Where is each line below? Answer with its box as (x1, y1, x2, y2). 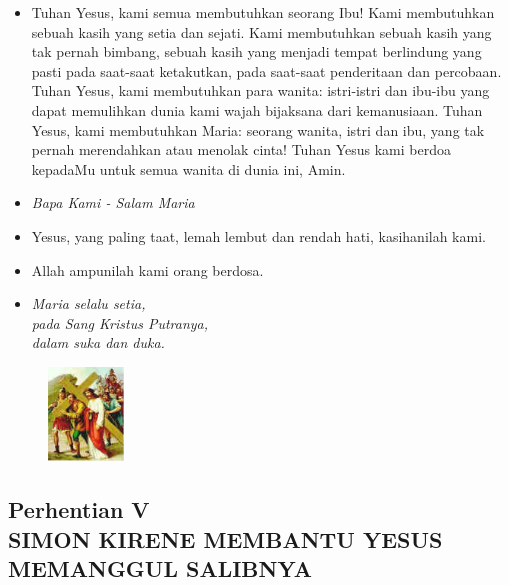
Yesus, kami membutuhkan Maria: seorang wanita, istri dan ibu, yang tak (31, 119, 485, 140)
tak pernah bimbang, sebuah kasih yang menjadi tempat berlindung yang (31, 41, 482, 62)
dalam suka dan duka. (31, 332, 165, 353)
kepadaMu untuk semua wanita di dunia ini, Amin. (31, 158, 346, 179)
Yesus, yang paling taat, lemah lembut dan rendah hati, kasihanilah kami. (31, 225, 486, 246)
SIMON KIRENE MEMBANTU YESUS (8, 523, 443, 554)
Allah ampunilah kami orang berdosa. (31, 259, 264, 280)
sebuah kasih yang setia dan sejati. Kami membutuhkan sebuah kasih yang (31, 21, 492, 42)
